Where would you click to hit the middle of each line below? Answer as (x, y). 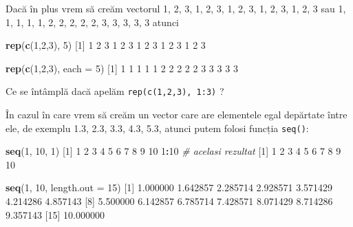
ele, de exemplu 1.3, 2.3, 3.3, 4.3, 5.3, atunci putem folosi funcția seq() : (157, 128)
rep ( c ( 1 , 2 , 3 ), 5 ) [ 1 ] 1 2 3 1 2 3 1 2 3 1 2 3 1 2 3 (106, 45)
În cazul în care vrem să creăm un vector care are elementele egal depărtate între (176, 115)
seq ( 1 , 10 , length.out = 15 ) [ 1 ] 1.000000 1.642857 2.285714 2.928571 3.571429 (169, 187)
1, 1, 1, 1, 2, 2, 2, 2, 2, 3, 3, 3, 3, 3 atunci (92, 22)
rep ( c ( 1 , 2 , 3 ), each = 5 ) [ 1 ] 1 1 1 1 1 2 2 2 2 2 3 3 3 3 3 (122, 68)
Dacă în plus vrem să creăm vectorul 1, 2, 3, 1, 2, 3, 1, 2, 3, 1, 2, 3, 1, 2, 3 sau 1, (176, 8)
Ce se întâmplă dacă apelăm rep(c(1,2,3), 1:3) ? (115, 91)
